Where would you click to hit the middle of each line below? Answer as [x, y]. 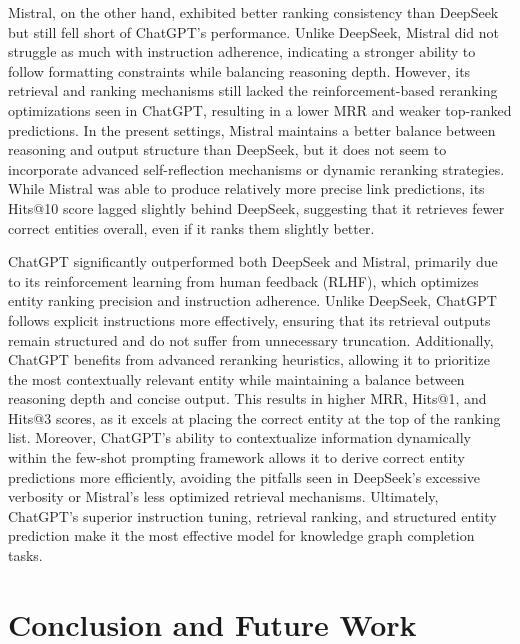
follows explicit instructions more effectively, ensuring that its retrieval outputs [249, 319]
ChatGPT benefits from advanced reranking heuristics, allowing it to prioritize [249, 359]
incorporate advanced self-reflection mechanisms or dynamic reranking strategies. [256, 168]
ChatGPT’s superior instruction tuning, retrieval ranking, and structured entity [252, 515]
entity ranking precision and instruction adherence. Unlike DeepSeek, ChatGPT [252, 300]
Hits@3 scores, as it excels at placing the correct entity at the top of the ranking [254, 417]
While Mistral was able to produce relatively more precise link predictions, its [246, 188]
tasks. [25, 555]
